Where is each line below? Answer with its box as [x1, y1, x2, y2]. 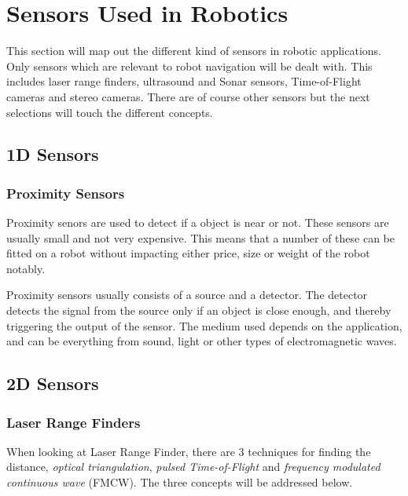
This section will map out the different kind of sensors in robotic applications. [6, 42, 381, 59]
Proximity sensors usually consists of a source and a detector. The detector [6, 286, 368, 303]
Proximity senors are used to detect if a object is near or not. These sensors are [6, 214, 389, 231]
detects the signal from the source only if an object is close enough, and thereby [6, 302, 391, 319]
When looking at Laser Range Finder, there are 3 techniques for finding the [6, 443, 371, 459]
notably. [6, 260, 46, 276]
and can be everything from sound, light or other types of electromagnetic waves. [6, 333, 397, 349]
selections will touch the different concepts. [6, 104, 213, 120]
